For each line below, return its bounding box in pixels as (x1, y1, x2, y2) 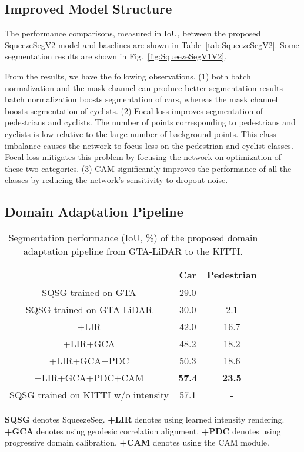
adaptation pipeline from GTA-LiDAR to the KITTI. (24, 244, 243, 258)
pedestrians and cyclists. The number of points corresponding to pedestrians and (5, 116, 296, 128)
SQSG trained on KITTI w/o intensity (9, 388, 169, 402)
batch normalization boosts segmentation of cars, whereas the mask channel (5, 93, 278, 105)
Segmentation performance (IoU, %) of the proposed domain (8, 231, 258, 245)
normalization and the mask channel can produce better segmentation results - (5, 81, 289, 94)
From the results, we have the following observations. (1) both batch (5, 69, 251, 82)
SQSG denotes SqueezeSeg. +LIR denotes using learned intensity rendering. (5, 413, 285, 426)
